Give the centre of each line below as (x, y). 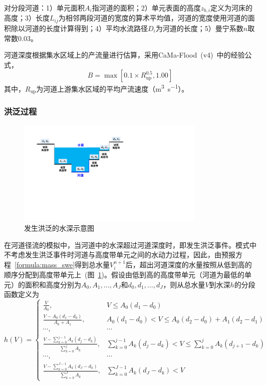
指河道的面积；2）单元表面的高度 (146, 8)
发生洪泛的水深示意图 (59, 228)
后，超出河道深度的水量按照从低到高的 (189, 264)
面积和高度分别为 (53, 284)
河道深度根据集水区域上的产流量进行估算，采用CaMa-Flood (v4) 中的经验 (124, 55)
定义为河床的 (231, 8)
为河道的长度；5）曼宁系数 (199, 28)
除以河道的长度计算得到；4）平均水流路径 (79, 28)
